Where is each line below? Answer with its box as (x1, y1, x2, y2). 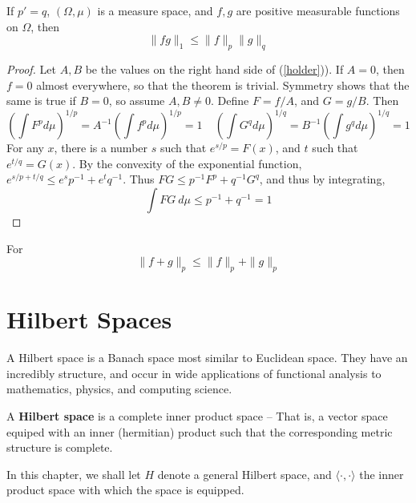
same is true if (6, 92, 76, 109)
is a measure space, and (97, 2, 213, 18)
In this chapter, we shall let (6, 465, 141, 482)
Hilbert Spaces (6, 303, 172, 336)
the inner (359, 465, 404, 482)
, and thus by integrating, (259, 171, 386, 187)
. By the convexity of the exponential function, (72, 155, 302, 171)
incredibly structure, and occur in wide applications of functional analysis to (6, 364, 382, 381)
